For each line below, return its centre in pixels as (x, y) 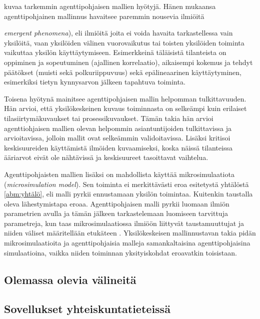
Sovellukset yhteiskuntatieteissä (87, 309)
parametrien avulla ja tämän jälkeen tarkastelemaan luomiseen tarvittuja (116, 213)
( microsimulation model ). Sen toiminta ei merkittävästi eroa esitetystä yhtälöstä (126, 184)
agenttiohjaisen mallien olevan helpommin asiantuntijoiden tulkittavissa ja (118, 128)
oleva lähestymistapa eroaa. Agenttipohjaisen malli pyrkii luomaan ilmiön (117, 203)
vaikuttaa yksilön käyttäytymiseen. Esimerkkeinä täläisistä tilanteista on (115, 52)
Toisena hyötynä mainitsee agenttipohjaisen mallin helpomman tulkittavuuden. (125, 98)
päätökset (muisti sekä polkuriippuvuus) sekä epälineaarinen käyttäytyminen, (123, 72)
